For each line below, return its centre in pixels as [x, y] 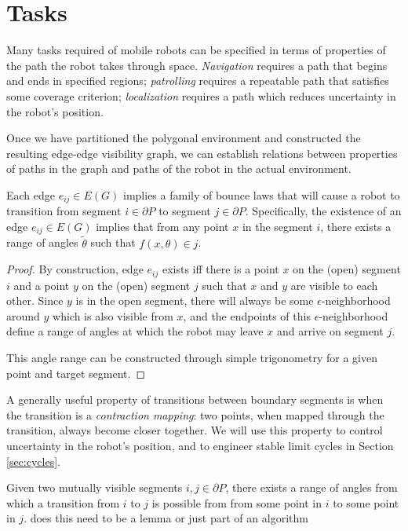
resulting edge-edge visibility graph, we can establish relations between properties [202, 153]
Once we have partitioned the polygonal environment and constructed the [184, 138]
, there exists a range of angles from [311, 487]
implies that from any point [162, 226]
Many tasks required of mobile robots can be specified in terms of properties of [196, 50]
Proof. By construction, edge [75, 269]
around [23, 315]
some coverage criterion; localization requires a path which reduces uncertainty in [201, 95]
